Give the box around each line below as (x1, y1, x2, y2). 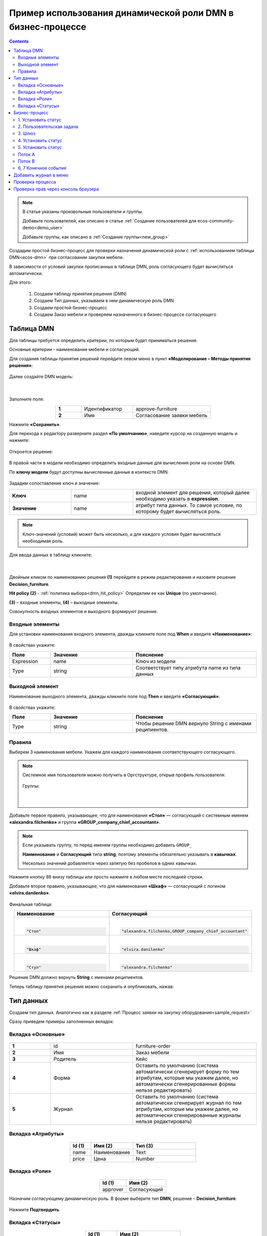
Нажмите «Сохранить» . (9, 421, 61, 427)
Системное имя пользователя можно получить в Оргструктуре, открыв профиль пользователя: (22, 772, 226, 778)
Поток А (18, 151, 35, 157)
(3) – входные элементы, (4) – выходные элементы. (9, 599, 119, 605)
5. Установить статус (18, 144, 62, 150)
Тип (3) (135, 1142, 153, 1149)
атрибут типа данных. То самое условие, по (135, 502, 242, 509)
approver (102, 1186, 124, 1193)
